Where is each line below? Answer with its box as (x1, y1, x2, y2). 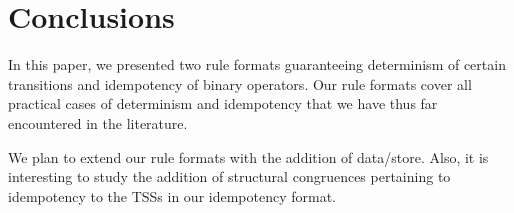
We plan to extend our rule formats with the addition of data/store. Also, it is (8, 146, 489, 167)
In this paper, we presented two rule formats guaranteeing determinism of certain (8, 54, 506, 75)
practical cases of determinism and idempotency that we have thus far (8, 93, 438, 114)
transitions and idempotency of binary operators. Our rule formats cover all (8, 73, 472, 94)
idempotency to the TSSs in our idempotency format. (8, 185, 337, 206)
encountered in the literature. (8, 112, 188, 133)
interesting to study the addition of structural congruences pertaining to (8, 166, 451, 187)
